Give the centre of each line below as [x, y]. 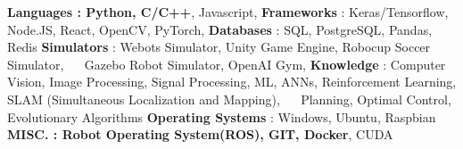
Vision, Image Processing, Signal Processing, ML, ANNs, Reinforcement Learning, [232, 82]
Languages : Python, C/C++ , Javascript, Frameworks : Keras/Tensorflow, [228, 12]
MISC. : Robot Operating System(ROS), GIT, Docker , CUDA [200, 134]
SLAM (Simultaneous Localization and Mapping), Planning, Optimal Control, [229, 99]
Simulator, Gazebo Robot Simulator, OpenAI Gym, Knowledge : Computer [227, 64]
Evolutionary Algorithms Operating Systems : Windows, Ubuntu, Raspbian [222, 116]
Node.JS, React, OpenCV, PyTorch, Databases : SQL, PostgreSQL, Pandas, [220, 29]
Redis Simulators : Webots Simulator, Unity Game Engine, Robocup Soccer [219, 47]
